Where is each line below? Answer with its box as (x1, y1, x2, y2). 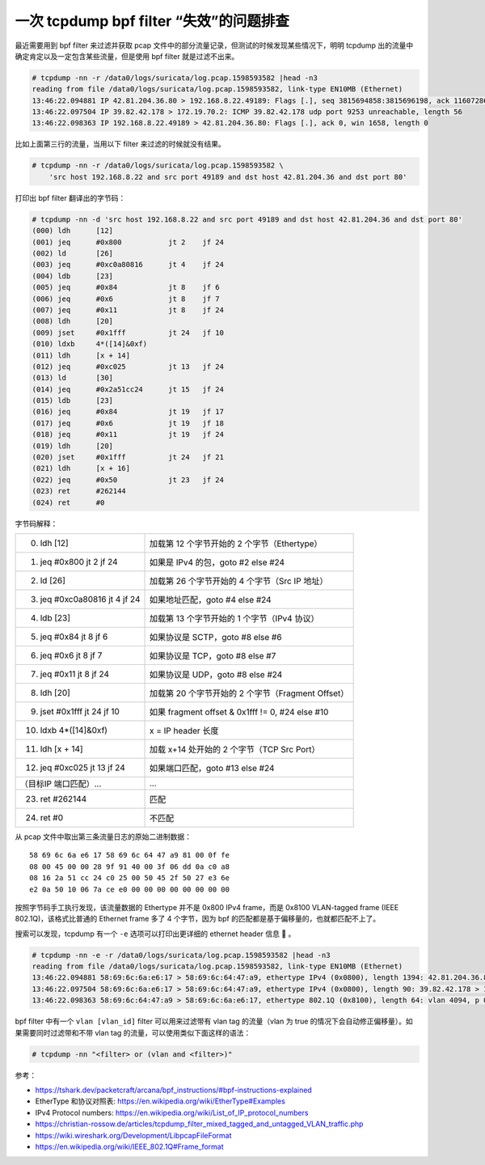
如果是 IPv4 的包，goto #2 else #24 (149, 557, 285, 568)
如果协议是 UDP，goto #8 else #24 (149, 668, 283, 680)
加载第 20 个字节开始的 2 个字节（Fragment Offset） (149, 688, 349, 699)
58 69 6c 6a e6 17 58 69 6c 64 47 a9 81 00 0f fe (29, 850, 230, 860)
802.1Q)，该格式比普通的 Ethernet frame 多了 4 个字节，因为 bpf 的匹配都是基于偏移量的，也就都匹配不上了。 (15, 914, 380, 924)
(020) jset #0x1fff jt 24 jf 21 (32, 453, 224, 462)
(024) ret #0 (32, 498, 105, 507)
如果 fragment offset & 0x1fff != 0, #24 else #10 (149, 706, 329, 718)
